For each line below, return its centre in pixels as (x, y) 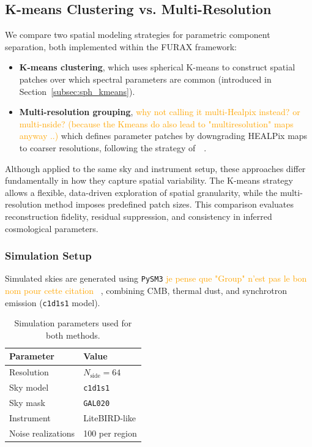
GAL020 (97, 404)
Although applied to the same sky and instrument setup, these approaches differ (155, 168)
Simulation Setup (48, 256)
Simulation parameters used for (73, 323)
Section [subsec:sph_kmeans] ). (77, 91)
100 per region (110, 433)
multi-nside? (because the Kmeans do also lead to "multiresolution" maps (156, 123)
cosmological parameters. (52, 228)
